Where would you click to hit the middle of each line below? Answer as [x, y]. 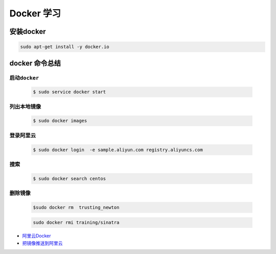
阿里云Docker [37, 236]
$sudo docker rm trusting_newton [76, 207]
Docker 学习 [35, 13]
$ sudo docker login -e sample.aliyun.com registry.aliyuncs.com [118, 150]
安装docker [28, 31]
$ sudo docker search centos [70, 178]
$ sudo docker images [60, 121]
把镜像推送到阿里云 [42, 243]
